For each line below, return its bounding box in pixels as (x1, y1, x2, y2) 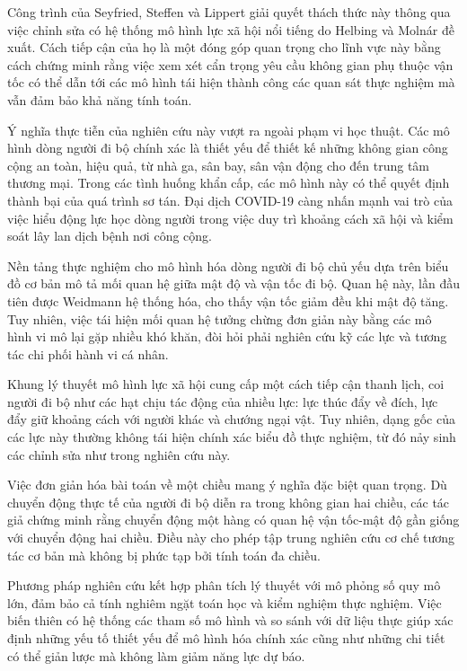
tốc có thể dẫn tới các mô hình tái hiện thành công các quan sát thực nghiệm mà (7, 73, 455, 92)
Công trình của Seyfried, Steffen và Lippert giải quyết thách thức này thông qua (7, 3, 451, 21)
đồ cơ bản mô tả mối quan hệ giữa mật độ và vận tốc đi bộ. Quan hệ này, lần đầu (7, 274, 461, 293)
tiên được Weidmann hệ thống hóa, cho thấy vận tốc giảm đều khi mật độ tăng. (7, 291, 449, 310)
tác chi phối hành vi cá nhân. (7, 344, 169, 363)
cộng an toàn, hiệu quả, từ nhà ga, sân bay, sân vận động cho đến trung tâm (7, 155, 430, 174)
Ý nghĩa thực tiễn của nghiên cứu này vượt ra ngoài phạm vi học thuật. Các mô (7, 120, 450, 139)
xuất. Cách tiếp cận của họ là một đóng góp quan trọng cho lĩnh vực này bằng (7, 38, 441, 57)
